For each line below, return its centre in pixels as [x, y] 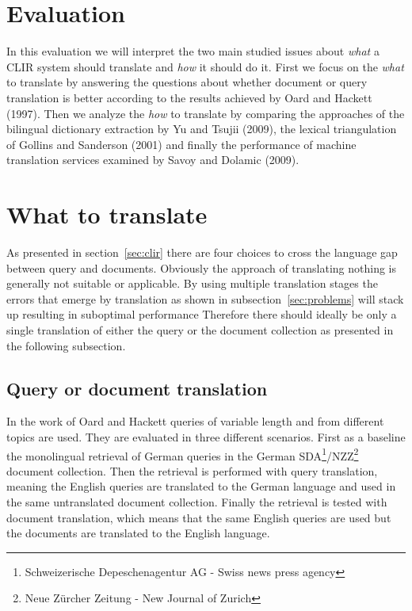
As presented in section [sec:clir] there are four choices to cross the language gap [202, 252]
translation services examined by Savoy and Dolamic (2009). [153, 160]
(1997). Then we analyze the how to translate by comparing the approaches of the [206, 113]
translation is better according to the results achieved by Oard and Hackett [189, 97]
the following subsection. [66, 345]
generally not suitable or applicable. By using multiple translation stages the [192, 283]
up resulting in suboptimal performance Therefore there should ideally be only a [202, 314]
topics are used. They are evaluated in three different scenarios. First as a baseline [206, 436]
